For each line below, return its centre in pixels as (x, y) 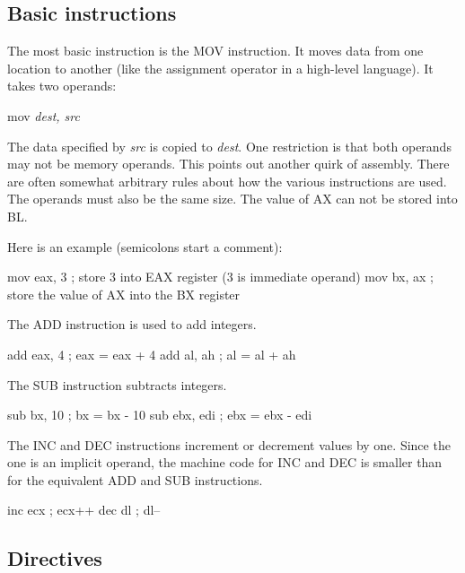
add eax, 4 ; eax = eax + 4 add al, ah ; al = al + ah (152, 354)
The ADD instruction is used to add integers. (132, 324)
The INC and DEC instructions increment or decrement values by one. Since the (229, 444)
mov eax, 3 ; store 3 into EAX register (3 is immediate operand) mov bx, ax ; (220, 277)
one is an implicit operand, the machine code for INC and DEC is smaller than (225, 462)
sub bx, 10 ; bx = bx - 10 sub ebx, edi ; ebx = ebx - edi (160, 415)
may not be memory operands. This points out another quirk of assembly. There (228, 164)
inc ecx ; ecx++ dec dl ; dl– (84, 510)
